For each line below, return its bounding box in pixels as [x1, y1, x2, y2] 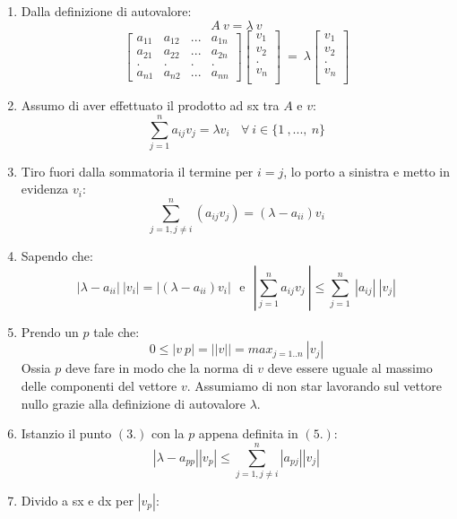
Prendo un [21, 322, 79, 341]
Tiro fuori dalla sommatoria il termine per [21, 161, 254, 180]
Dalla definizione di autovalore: [21, 2, 192, 20]
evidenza [21, 179, 69, 198]
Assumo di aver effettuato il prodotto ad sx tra [21, 96, 280, 115]
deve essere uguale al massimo [267, 359, 433, 377]
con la [151, 424, 185, 443]
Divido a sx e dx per [21, 490, 134, 509]
